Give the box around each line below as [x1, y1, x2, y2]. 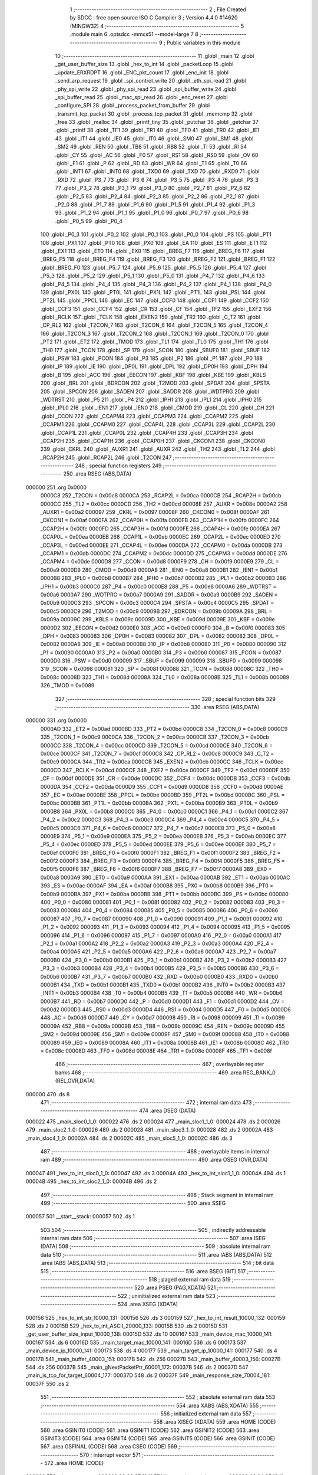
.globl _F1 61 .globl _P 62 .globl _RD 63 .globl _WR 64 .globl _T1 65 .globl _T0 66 [55, 160, 247, 167]
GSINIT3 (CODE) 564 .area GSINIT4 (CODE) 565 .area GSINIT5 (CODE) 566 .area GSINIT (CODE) [40, 1435, 276, 1442]
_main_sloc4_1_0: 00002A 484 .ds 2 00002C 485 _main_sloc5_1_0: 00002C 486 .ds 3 [25, 1135, 233, 1142]
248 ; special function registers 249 [75, 462, 162, 469]
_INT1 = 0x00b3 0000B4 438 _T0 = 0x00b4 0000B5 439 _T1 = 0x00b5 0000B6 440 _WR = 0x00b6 [40, 989, 283, 997]
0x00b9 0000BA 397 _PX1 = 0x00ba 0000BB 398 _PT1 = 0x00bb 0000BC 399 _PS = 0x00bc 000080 [40, 890, 289, 897]
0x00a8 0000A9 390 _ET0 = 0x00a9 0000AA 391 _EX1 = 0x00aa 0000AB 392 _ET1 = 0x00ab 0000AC [40, 874, 291, 881]
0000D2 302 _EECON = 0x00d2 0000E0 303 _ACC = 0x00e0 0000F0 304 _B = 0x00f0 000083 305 [40, 624, 286, 631]
